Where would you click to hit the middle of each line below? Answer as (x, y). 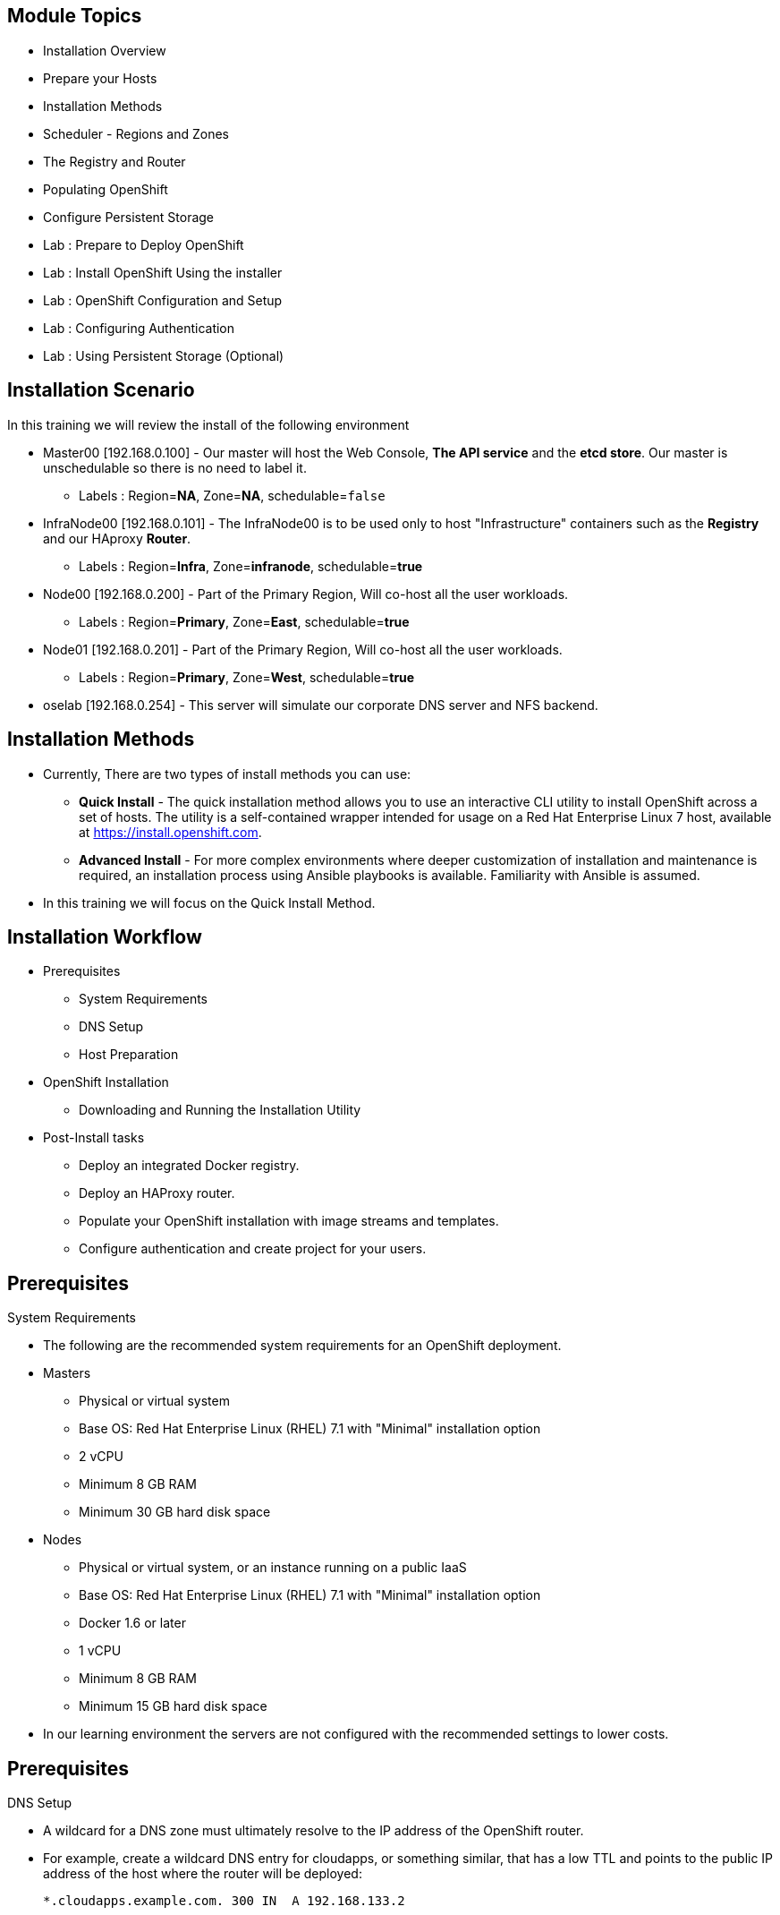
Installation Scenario (101, 390)
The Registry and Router (114, 161)
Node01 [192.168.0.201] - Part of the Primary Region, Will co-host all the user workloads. (303, 649)
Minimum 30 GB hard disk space (175, 1512)
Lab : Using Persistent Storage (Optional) (164, 355)
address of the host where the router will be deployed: (203, 1874)
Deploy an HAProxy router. (157, 1193)
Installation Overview (105, 50)
